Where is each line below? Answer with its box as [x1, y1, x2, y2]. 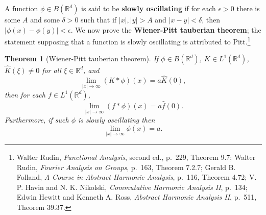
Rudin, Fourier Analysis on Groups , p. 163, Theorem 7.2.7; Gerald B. [16, 161, 236, 172]
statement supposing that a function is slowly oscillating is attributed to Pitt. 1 [5, 35, 251, 46]
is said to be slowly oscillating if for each [81, 3, 216, 13]
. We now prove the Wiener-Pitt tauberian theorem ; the [70, 24, 261, 35]
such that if [81, 14, 117, 25]
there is [236, 3, 260, 13]
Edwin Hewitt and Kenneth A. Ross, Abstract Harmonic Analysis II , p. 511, [16, 192, 257, 202]
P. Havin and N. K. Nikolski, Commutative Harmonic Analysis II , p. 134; [16, 181, 248, 192]
